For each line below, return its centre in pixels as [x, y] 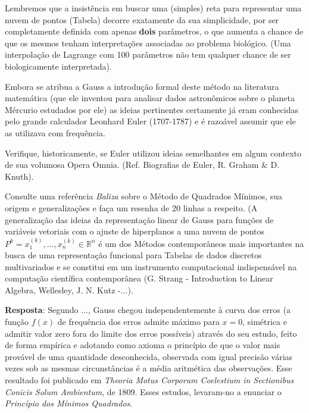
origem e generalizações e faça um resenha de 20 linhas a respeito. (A [131, 207]
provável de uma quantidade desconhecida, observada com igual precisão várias [149, 356]
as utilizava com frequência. [55, 132]
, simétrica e [265, 322]
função [17, 322]
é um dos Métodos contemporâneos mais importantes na [201, 243]
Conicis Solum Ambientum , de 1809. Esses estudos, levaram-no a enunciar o [143, 391]
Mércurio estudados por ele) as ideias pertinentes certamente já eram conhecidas [152, 109]
